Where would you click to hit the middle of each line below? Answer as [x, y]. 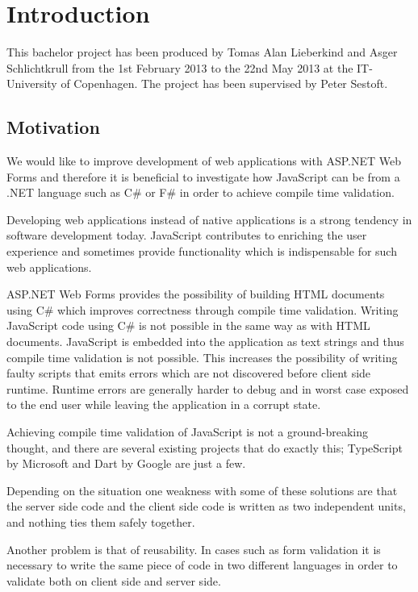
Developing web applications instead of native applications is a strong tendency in [209, 219]
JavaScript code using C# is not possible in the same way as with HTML [188, 325]
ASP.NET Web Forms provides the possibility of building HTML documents [196, 294]
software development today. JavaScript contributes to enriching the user [187, 235]
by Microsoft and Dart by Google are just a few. [126, 463]
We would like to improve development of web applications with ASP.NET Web [204, 161]
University [32, 83]
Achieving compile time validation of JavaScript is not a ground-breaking [188, 432]
